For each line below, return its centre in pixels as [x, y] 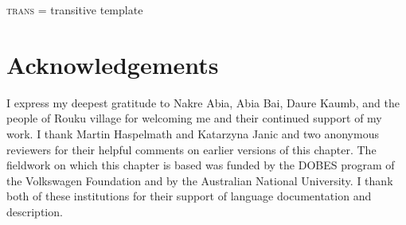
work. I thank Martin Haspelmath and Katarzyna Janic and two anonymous [193, 133]
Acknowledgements [113, 64]
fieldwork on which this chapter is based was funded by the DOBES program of [201, 165]
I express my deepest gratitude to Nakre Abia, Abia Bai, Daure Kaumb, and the [203, 102]
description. [35, 211]
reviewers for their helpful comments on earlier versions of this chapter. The [191, 149]
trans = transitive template [75, 10]
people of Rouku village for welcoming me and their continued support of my [194, 118]
